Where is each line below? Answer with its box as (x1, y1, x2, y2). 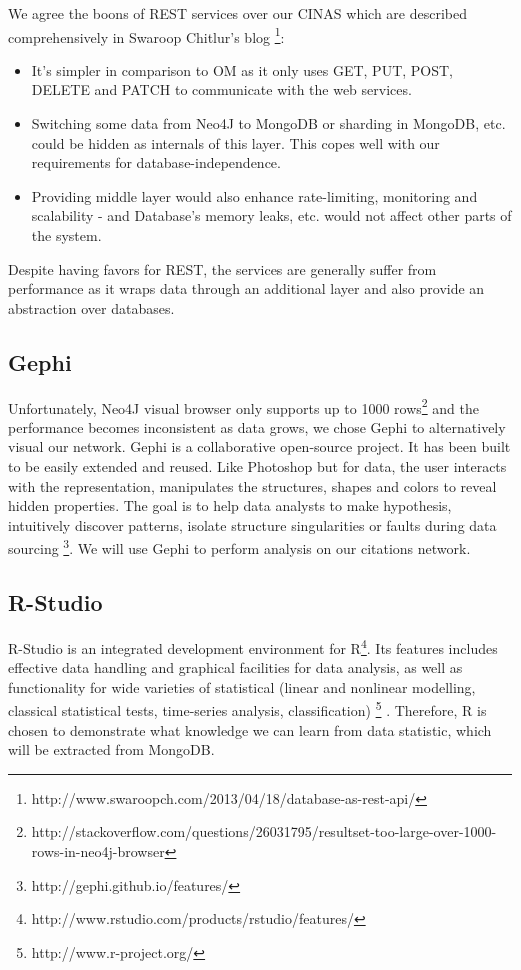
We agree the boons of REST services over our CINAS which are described (8, 3, 468, 23)
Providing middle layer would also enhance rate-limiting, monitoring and (31, 185, 478, 206)
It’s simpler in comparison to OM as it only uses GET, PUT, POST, (31, 59, 454, 80)
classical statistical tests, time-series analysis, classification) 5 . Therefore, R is (8, 697, 487, 720)
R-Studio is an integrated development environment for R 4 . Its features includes (8, 634, 498, 658)
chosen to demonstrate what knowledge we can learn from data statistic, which (8, 719, 492, 740)
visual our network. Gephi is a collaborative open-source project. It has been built (8, 436, 511, 457)
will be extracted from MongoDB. (8, 739, 215, 760)
